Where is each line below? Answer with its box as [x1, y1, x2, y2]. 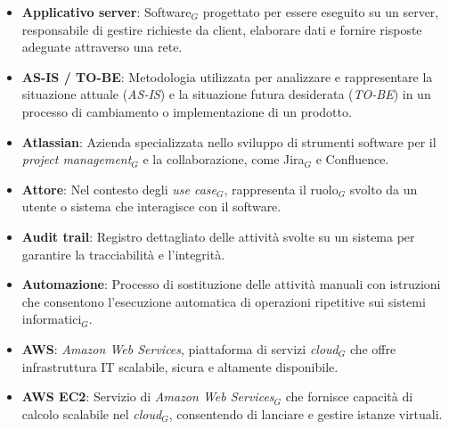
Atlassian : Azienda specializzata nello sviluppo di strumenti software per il [21, 132, 437, 151]
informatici [21, 309, 82, 328]
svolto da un [349, 179, 418, 198]
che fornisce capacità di [285, 387, 413, 406]
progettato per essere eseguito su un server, [202, 3, 439, 21]
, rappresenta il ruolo [224, 179, 339, 198]
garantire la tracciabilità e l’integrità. [21, 244, 225, 263]
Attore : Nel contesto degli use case [21, 179, 217, 198]
